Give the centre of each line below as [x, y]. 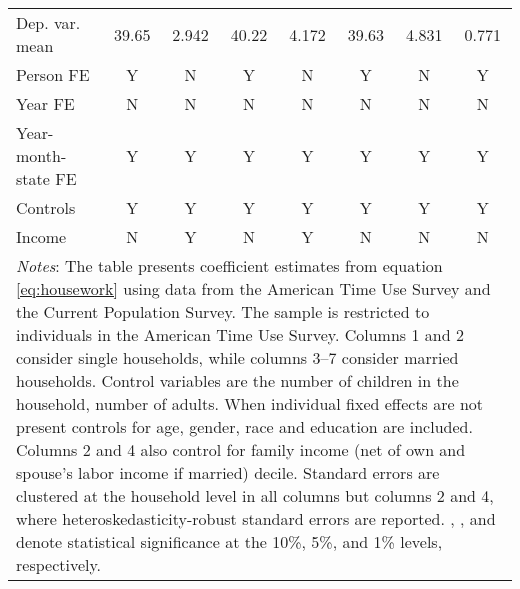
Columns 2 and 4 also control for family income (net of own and [241, 449]
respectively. [59, 564]
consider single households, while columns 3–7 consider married [237, 357]
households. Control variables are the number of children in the [237, 380]
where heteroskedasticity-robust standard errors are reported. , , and [256, 518]
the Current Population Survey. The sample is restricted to [223, 311]
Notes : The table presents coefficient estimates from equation [229, 265]
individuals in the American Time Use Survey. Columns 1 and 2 [240, 334]
